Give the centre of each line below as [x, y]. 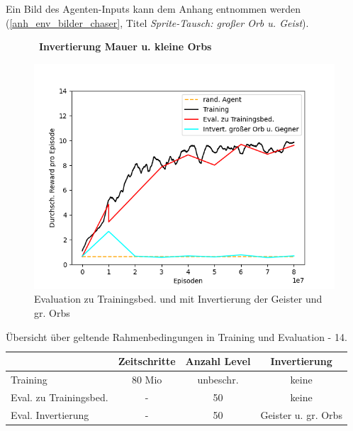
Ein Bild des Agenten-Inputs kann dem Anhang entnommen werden [153, 9]
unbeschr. [218, 379]
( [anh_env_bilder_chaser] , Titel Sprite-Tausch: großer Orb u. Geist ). [157, 22]
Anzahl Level [218, 361]
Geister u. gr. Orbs [301, 414]
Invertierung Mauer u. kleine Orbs [125, 46]
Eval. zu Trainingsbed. [60, 397]
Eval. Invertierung [50, 414]
